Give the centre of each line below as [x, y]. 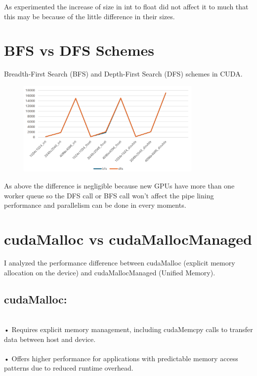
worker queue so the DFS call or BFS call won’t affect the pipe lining [109, 195]
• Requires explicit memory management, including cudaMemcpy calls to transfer [128, 329]
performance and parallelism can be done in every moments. [95, 205]
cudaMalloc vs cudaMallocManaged [128, 239]
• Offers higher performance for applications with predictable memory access [121, 358]
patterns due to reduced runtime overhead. [69, 368]
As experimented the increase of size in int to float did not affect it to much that [126, 6]
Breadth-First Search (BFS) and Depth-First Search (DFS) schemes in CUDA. [123, 74]
